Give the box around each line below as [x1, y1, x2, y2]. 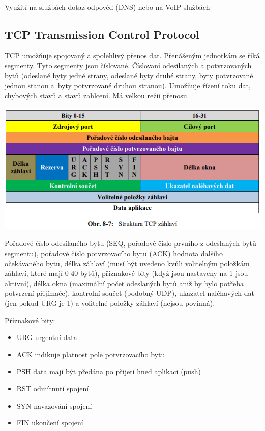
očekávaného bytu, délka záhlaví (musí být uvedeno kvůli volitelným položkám [5, 258, 250, 268]
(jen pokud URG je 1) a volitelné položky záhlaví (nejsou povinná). [5, 298, 215, 309]
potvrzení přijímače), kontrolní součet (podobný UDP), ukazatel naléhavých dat [5, 288, 255, 298]
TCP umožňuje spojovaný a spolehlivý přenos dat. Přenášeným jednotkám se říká [5, 50, 260, 60]
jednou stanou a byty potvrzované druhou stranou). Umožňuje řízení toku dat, [5, 80, 251, 90]
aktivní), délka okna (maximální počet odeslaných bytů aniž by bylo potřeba [5, 278, 244, 288]
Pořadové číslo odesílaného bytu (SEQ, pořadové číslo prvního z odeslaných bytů [5, 238, 256, 249]
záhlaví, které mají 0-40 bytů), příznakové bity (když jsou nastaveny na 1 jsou [5, 268, 248, 279]
